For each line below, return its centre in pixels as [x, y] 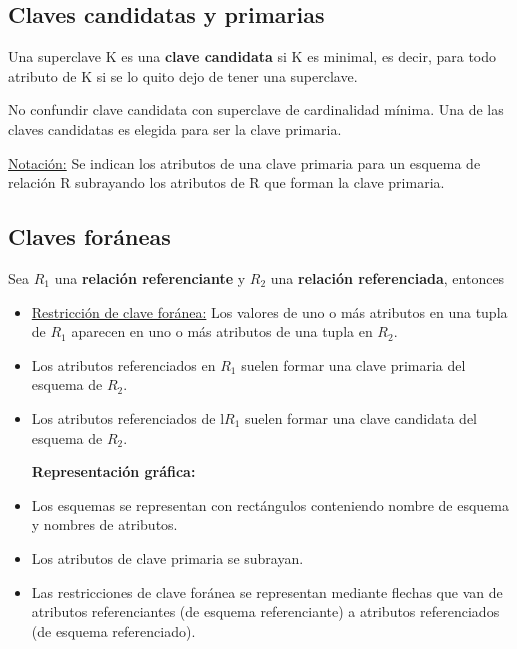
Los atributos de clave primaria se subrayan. [167, 557]
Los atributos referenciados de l [128, 417]
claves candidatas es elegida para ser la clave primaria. [175, 128]
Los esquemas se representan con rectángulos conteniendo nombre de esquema [270, 504]
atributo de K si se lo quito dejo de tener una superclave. [183, 75]
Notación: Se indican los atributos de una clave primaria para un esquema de [244, 162]
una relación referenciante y [150, 277]
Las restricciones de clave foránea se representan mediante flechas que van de [267, 591]
